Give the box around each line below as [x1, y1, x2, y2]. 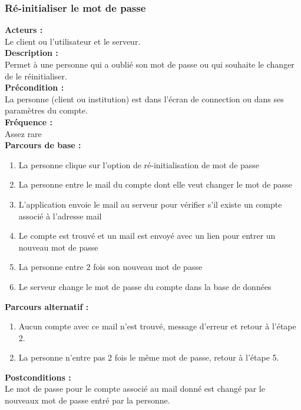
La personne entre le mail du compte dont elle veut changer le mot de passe [18, 178, 292, 191]
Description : [5, 46, 58, 59]
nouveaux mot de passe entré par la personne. [5, 394, 170, 406]
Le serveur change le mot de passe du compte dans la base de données [18, 280, 272, 292]
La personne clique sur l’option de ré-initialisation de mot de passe [18, 158, 260, 171]
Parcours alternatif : [5, 300, 89, 312]
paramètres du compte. [5, 104, 88, 116]
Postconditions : [5, 371, 71, 383]
